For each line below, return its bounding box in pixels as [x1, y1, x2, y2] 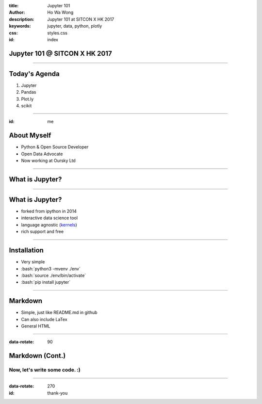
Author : [9, 10, 25, 16]
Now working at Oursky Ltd [21, 158, 76, 163]
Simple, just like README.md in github [21, 309, 98, 315]
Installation [9, 246, 44, 255]
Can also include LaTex [21, 316, 67, 322]
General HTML [21, 323, 50, 329]
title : [9, 3, 19, 8]
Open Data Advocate [21, 151, 63, 157]
